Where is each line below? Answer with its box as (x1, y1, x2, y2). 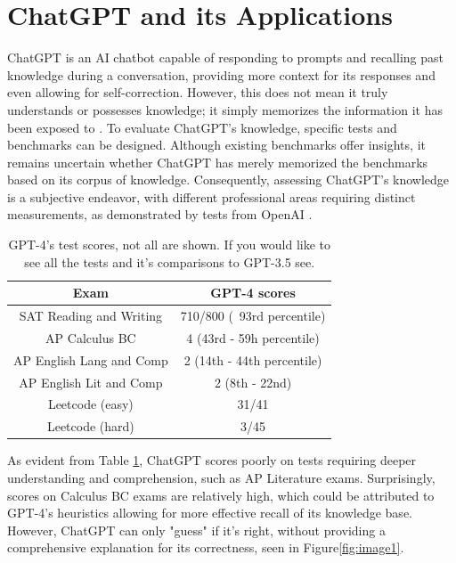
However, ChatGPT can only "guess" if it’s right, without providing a (7, 520, 386, 539)
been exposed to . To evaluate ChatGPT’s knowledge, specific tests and (7, 118, 397, 136)
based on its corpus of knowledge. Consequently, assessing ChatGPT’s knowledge (7, 170, 450, 189)
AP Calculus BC (45, 328, 136, 347)
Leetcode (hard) (46, 417, 134, 436)
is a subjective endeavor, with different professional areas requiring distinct (7, 187, 416, 206)
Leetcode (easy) (47, 395, 134, 413)
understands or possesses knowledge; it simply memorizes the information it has (7, 100, 443, 118)
